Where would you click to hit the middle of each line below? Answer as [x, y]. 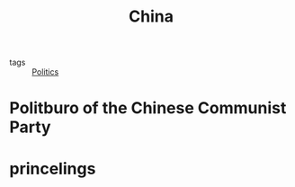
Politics [45, 72]
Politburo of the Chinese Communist [148, 108]
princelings [53, 169]
